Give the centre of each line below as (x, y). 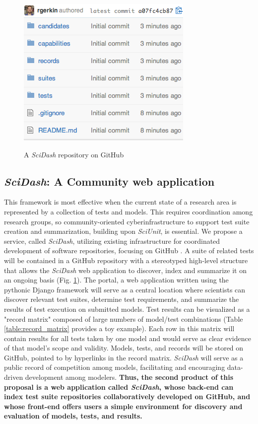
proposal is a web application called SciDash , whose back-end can (119, 387)
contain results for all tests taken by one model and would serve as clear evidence (128, 338)
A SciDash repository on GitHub (74, 154)
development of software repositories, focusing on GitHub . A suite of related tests (129, 250)
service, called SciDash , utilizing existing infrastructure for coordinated (112, 241)
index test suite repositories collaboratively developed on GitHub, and (127, 396)
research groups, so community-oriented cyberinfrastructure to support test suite (127, 221)
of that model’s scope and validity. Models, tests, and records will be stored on (124, 348)
